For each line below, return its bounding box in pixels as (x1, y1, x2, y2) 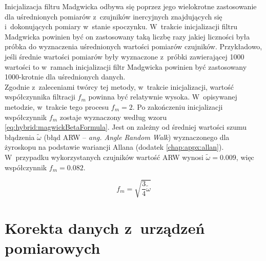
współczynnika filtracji (5, 91, 75, 102)
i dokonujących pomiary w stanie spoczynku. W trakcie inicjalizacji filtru (5, 21, 238, 32)
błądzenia (5, 131, 35, 142)
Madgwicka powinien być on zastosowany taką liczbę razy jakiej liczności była (5, 31, 250, 42)
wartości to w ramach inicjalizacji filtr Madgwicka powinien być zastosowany (5, 61, 247, 72)
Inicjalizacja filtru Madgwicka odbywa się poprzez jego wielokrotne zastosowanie (5, 1, 257, 11)
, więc (236, 151, 254, 162)
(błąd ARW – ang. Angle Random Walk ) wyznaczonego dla (44, 131, 230, 142)
